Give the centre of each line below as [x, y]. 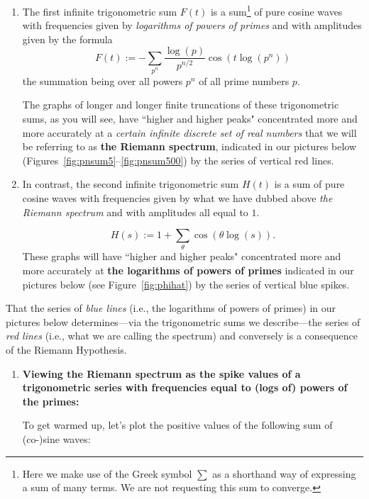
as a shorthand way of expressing [284, 473]
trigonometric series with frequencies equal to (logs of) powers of [185, 387]
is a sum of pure [309, 184]
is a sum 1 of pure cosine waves [276, 10]
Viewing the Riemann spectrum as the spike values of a [161, 373]
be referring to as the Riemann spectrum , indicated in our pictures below [189, 146]
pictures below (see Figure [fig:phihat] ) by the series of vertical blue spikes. [186, 284]
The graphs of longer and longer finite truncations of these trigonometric [181, 105]
